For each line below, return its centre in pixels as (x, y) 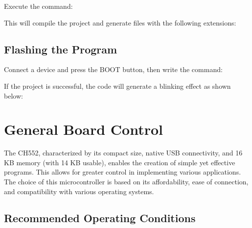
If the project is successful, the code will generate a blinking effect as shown (117, 86)
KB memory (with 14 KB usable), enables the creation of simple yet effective (120, 162)
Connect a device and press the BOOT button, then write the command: (113, 69)
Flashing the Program (61, 49)
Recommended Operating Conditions (100, 217)
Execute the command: (38, 6)
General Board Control (84, 129)
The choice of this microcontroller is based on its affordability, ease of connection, (126, 182)
